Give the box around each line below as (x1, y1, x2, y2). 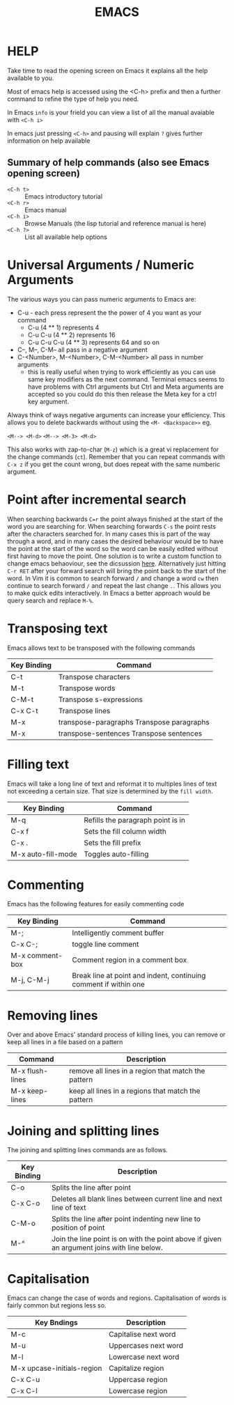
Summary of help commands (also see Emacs (7, 157, 210, 169)
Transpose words (58, 683, 116, 693)
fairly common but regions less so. (7, 1301, 107, 1310)
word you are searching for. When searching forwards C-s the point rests (7, 522, 217, 530)
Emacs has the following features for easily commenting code (7, 900, 185, 908)
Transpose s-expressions (58, 694, 143, 704)
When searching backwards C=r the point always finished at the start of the (7, 515, 224, 523)
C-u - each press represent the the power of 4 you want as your (17, 308, 202, 317)
